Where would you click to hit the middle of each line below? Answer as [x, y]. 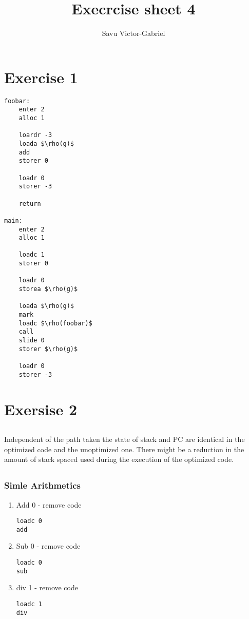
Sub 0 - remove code [48, 546]
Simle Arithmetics [43, 485]
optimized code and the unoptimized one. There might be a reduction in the [124, 449]
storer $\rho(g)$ [48, 349]
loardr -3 [35, 135]
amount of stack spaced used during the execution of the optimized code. [119, 459]
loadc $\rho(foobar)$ [55, 323]
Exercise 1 [41, 77]
